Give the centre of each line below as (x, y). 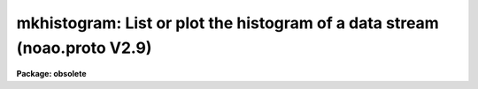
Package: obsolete (51, 74)
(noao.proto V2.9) (84, 48)
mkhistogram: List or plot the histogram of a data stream (228, 23)
